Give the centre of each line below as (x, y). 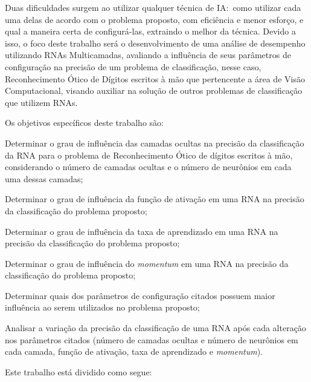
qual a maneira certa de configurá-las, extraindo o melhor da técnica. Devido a (150, 31)
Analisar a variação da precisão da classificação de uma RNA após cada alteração (155, 328)
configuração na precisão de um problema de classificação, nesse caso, (133, 66)
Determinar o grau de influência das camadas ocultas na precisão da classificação (155, 143)
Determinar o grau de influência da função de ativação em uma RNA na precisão (155, 199)
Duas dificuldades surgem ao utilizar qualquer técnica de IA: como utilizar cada (153, 7)
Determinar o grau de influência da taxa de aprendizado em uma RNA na (142, 231)
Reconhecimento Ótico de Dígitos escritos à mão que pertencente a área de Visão (155, 78)
